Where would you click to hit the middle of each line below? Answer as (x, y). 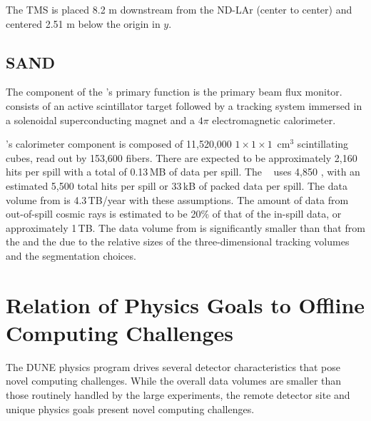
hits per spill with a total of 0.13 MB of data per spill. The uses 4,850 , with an (183, 172)
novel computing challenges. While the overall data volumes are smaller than (174, 381)
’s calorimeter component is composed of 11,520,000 (119, 144)
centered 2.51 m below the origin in (83, 23)
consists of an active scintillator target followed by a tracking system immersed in (184, 105)
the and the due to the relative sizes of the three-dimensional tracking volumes (178, 242)
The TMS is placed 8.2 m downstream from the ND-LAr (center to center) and (179, 9)
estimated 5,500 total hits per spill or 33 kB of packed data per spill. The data (177, 185)
